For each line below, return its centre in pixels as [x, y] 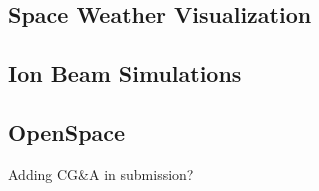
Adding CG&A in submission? [101, 173]
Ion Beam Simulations [125, 73]
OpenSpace [67, 131]
